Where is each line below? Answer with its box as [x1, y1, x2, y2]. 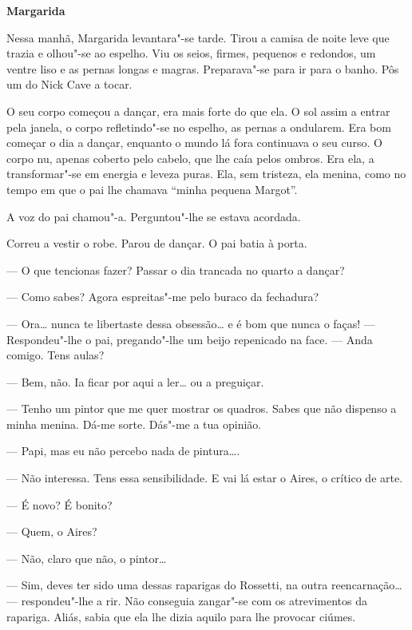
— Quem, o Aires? [6, 523, 97, 540]
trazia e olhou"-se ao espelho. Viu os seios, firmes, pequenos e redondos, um [6, 45, 376, 61]
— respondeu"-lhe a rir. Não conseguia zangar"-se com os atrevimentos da [6, 592, 368, 609]
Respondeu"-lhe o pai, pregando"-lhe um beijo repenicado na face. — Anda [6, 331, 373, 347]
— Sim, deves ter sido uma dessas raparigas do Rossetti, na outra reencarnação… [6, 577, 402, 593]
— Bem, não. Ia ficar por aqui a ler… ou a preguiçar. [6, 373, 264, 390]
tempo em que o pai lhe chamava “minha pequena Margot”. [6, 180, 298, 197]
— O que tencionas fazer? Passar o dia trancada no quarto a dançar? [6, 261, 345, 278]
